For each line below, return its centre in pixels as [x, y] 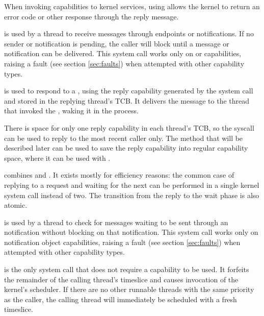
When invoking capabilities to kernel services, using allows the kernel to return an [132, 6]
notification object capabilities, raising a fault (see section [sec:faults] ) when [122, 242]
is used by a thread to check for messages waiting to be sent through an [116, 222]
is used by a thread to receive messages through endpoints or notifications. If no [129, 33]
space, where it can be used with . [57, 157]
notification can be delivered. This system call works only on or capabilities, [123, 53]
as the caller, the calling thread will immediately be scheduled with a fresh [121, 299]
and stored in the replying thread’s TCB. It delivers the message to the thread [127, 100]
